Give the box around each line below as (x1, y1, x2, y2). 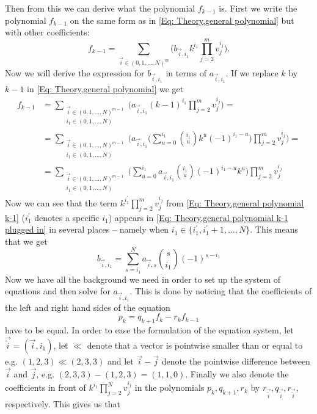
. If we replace (225, 66, 279, 79)
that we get (5, 234, 48, 247)
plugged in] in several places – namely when (5, 223, 169, 236)
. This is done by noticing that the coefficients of (129, 285, 312, 297)
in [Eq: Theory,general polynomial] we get (27, 82, 184, 95)
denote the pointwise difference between (161, 355, 310, 368)
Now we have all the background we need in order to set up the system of (5, 272, 281, 285)
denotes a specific (34, 211, 100, 223)
